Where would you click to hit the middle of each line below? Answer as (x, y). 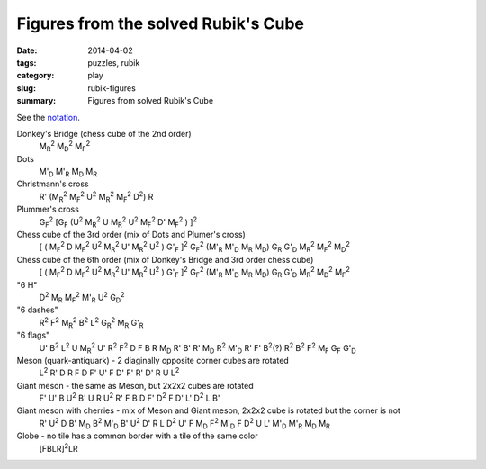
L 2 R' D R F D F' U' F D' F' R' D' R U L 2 (109, 372)
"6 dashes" (37, 310)
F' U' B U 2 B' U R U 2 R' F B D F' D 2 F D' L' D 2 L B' (130, 398)
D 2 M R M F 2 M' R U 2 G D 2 (82, 298)
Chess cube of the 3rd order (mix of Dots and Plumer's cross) (131, 235)
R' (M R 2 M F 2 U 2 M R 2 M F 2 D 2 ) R (96, 197)
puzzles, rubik (114, 62)
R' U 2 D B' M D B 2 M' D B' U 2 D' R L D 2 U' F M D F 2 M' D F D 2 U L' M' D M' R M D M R (184, 424)
